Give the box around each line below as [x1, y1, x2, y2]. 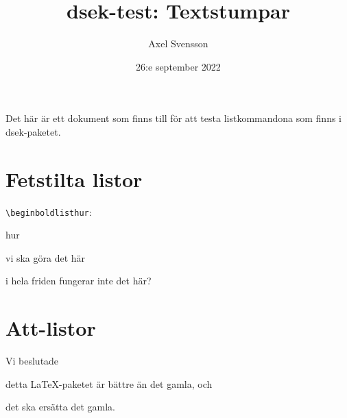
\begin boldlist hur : [5, 204, 92, 219]
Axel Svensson [148, 36, 208, 51]
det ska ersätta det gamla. [5, 399, 116, 414]
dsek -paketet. [5, 124, 61, 138]
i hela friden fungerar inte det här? [5, 273, 152, 288]
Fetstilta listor [5, 164, 143, 193]
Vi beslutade [5, 354, 59, 368]
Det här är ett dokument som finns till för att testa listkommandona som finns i [5, 111, 342, 125]
